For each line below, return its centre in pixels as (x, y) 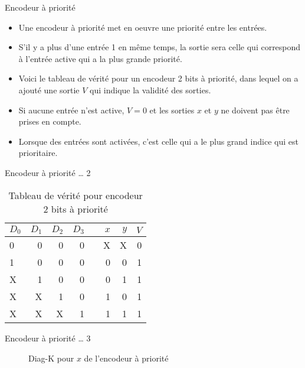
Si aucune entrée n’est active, (71, 110)
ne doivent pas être (255, 110)
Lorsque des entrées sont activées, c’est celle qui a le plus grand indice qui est (158, 141)
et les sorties (172, 110)
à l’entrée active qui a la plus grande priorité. (100, 58)
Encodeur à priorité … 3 (48, 338)
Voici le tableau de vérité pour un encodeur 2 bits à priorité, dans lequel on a (158, 78)
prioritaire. (38, 153)
